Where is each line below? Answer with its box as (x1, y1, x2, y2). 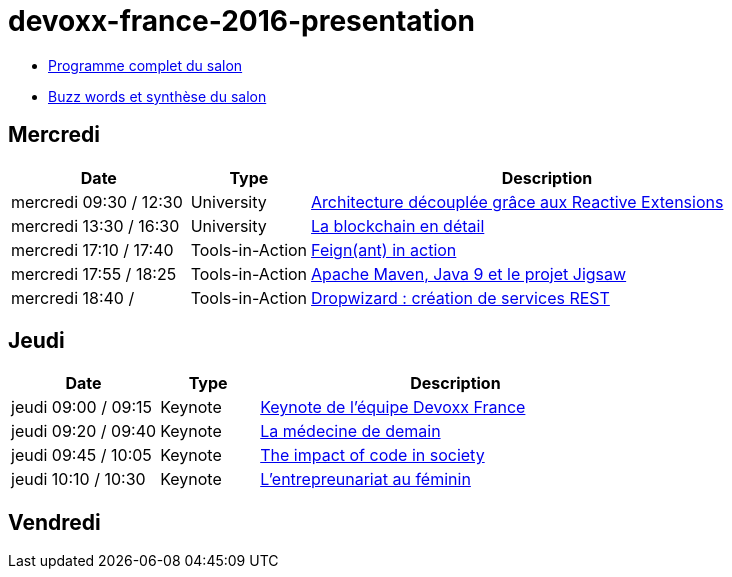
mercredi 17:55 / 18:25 (11, 263, 177, 284)
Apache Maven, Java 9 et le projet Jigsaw (311, 263, 627, 284)
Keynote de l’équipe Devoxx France (260, 397, 526, 418)
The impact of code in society (260, 445, 485, 466)
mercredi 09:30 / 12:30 (11, 191, 183, 212)
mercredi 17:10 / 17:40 (11, 239, 174, 260)
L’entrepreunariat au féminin (260, 469, 471, 490)
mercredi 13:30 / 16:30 (11, 215, 180, 236)
